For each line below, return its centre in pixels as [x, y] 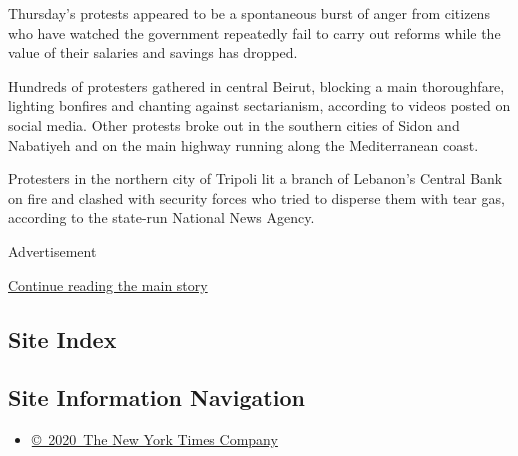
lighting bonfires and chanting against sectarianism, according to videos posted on [259, 105]
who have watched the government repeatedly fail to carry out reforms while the [254, 32]
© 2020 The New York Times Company [154, 439]
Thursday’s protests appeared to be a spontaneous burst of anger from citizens [249, 13]
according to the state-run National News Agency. [161, 217]
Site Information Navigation [156, 397]
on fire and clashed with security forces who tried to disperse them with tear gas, [256, 197]
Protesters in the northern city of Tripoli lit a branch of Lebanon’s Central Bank [255, 178]
